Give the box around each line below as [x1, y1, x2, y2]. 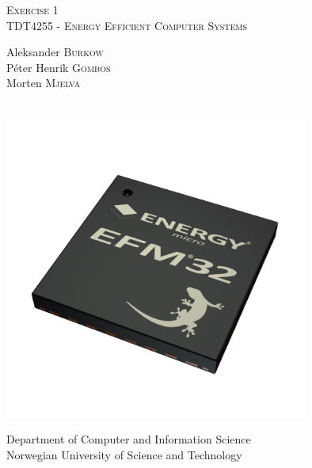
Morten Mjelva [6, 74, 81, 91]
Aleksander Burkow [6, 44, 104, 60]
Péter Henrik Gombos [6, 59, 111, 75]
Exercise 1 [6, 2, 59, 17]
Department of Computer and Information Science [6, 431, 251, 447]
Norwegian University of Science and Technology [6, 446, 242, 462]
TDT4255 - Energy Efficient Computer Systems [6, 17, 248, 33]
